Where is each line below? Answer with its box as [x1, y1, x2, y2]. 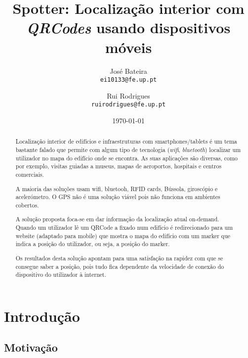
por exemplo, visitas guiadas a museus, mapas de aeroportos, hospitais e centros [15, 162, 222, 170]
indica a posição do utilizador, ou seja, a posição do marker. [15, 240, 170, 248]
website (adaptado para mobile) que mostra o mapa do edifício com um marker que [15, 231, 231, 240]
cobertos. [15, 201, 39, 209]
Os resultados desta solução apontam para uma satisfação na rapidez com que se [15, 254, 223, 262]
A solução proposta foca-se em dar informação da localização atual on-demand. [15, 215, 219, 223]
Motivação [4, 340, 58, 355]
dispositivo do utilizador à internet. [15, 270, 107, 279]
